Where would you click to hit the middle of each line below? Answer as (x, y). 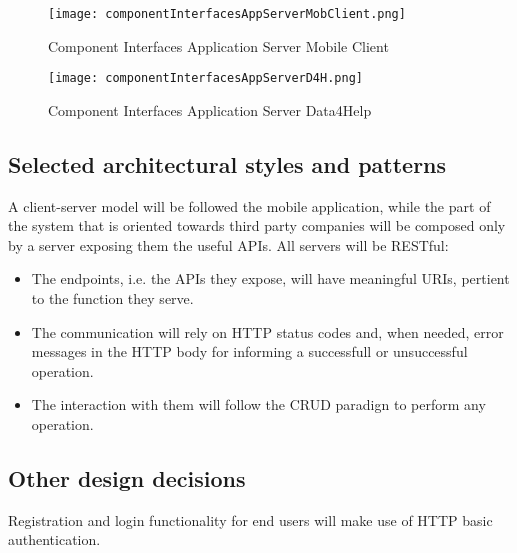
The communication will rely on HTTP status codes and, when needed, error (267, 331)
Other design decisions (127, 478)
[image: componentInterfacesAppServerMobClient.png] (227, 14)
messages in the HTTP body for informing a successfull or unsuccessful (249, 351)
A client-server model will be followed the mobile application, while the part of (249, 205)
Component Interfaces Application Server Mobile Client (218, 45)
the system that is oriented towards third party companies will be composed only (257, 225)
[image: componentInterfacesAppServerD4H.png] (205, 78)
